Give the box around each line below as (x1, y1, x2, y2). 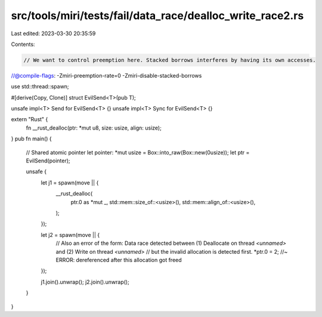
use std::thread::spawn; (11, 83, 69, 90)
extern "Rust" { (11, 116, 48, 123)
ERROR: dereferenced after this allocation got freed (55, 256, 182, 263)
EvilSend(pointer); (26, 157, 70, 164)
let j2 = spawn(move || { (41, 231, 100, 238)
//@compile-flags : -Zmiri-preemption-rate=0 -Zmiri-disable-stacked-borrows (11, 72, 202, 79)
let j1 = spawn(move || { (41, 179, 99, 186)
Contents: (11, 41, 35, 48)
